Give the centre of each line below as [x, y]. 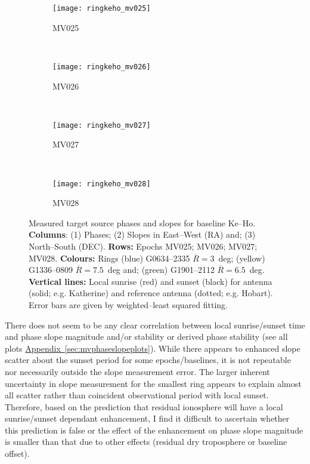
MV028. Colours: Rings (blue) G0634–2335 [109, 258]
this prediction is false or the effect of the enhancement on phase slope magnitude [154, 430]
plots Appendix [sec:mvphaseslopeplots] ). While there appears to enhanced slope [153, 348]
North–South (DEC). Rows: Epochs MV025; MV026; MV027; [143, 246]
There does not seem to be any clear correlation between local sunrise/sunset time [155, 325]
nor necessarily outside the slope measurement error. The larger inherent [137, 371]
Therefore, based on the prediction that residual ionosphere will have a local [144, 406]
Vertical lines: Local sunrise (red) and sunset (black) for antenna [151, 281]
